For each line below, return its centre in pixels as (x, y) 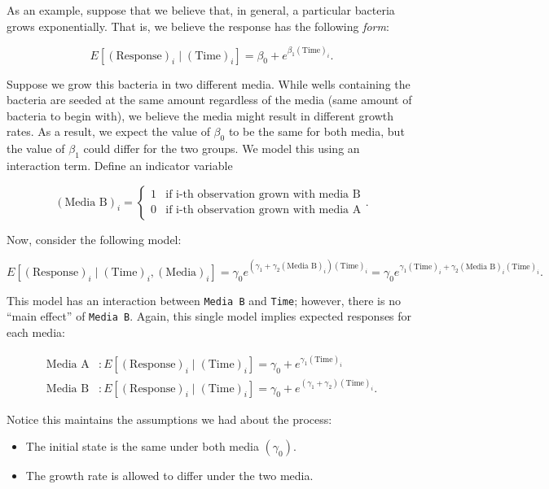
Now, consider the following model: (94, 239)
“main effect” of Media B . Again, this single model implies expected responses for (209, 316)
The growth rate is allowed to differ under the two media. (169, 476)
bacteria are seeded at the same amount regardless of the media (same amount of (209, 100)
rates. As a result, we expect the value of (108, 131)
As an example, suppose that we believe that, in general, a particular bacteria (201, 10)
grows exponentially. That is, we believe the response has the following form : (198, 26)
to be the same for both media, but (316, 131)
